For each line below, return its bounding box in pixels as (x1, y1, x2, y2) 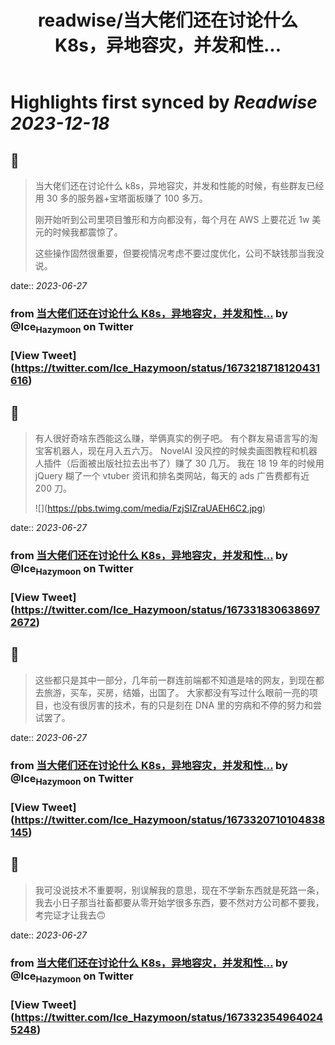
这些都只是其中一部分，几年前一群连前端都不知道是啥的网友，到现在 (34, 674, 316, 686)
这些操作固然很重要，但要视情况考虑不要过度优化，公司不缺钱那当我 (34, 247, 316, 259)
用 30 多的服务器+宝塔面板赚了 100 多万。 (34, 192, 208, 204)
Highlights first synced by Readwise (10, 91, 318, 114)
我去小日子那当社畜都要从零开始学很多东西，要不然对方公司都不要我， (34, 896, 325, 908)
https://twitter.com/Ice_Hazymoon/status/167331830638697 (14, 603, 320, 617)
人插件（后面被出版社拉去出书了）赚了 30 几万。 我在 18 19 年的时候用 (34, 457, 325, 469)
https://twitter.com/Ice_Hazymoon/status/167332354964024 (14, 1010, 323, 1024)
